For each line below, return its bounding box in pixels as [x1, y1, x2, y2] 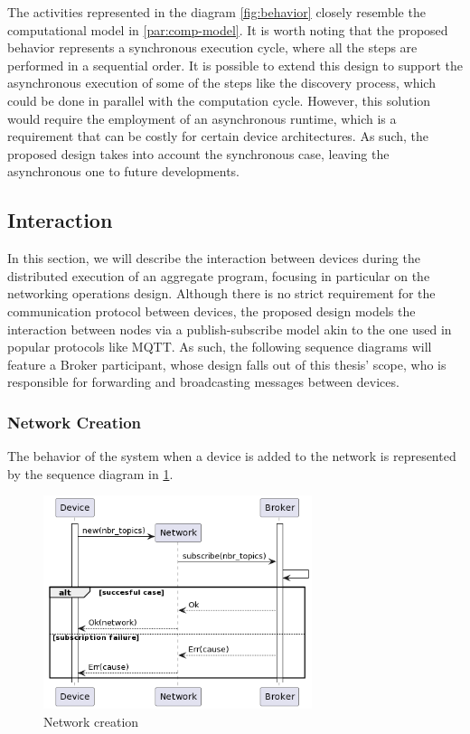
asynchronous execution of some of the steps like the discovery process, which [7, 73, 436, 92]
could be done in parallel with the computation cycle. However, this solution [7, 90, 431, 109]
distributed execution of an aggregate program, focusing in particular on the [7, 266, 430, 285]
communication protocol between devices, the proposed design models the [7, 301, 416, 320]
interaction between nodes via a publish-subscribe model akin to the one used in [7, 319, 452, 338]
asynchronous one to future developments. [7, 162, 240, 181]
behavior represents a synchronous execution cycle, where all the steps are [7, 38, 418, 57]
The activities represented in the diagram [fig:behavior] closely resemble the [7, 3, 426, 21]
